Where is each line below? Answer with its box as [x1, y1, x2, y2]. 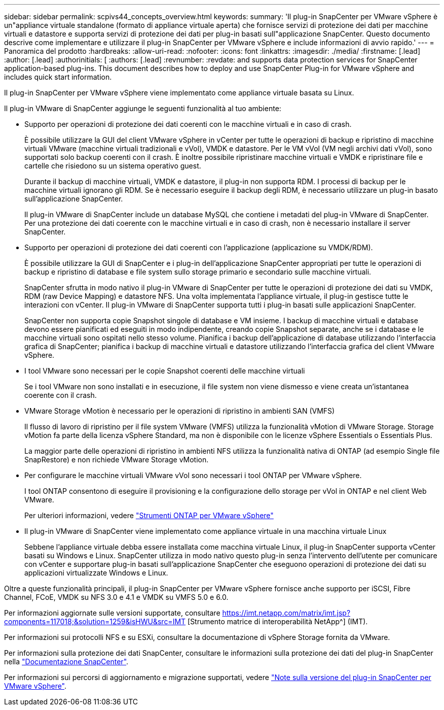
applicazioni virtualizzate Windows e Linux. [24, 568, 168, 577]
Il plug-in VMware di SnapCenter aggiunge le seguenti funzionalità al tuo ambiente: [4, 104, 281, 113]
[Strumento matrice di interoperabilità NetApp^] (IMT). [188, 617, 368, 626]
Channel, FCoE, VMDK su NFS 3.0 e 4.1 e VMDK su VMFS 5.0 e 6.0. [4, 593, 229, 601]
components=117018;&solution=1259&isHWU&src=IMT [4, 617, 186, 626]
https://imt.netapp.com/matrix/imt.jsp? [222, 608, 351, 617]
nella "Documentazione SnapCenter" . [4, 657, 129, 666]
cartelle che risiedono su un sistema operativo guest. [24, 161, 201, 170]
